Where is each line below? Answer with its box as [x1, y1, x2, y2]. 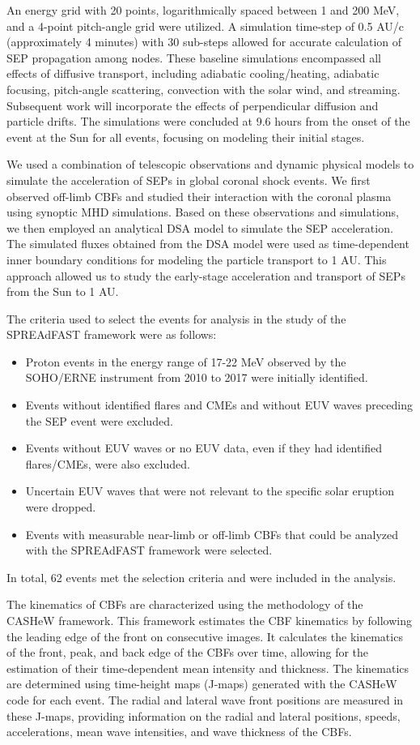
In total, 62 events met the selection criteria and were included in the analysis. [6, 568, 397, 585]
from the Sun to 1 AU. [6, 283, 119, 300]
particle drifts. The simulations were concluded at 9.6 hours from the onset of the [6, 113, 410, 130]
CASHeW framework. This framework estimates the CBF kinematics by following [6, 612, 412, 628]
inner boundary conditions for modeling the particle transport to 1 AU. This [6, 250, 387, 268]
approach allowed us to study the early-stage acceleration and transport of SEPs [6, 267, 405, 284]
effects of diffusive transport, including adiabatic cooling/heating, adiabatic [6, 65, 380, 82]
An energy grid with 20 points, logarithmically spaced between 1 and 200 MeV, [6, 2, 400, 18]
